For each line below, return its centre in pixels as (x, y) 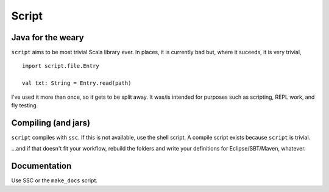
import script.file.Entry (61, 66)
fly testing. (25, 105)
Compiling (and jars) (51, 123)
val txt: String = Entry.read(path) (77, 83)
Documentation (41, 166)
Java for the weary (48, 37)
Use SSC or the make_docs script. (54, 180)
